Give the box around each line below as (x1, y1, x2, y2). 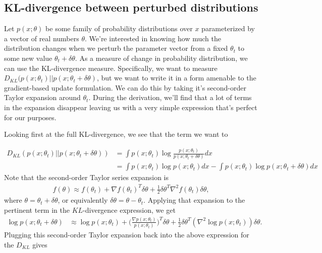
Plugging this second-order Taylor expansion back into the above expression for (4, 229, 249, 240)
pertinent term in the (4, 204, 70, 215)
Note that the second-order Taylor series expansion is (4, 172, 169, 183)
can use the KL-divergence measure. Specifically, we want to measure (4, 62, 218, 73)
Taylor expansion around (4, 92, 81, 103)
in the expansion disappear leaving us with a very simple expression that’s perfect (4, 102, 257, 112)
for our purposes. (4, 112, 57, 122)
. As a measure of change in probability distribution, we (75, 52, 248, 63)
